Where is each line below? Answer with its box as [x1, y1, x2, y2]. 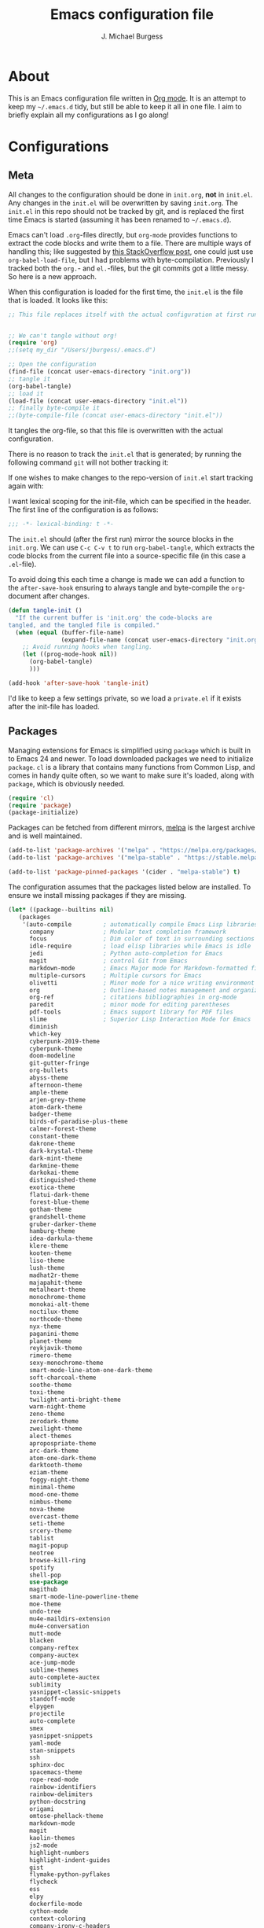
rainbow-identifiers [28, 1783, 97, 1790]
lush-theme [28, 1264, 65, 1271]
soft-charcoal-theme [28, 1374, 97, 1382]
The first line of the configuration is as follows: [8, 505, 159, 514]
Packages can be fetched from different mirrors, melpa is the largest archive [8, 823, 255, 833]
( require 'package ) [8, 801, 72, 809]
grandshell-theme [28, 1212, 86, 1220]
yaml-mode [28, 1739, 61, 1747]
